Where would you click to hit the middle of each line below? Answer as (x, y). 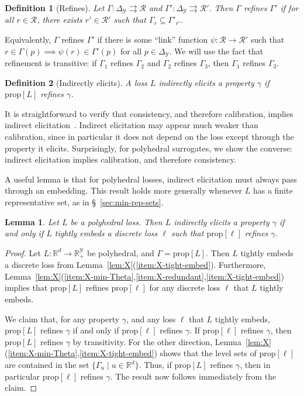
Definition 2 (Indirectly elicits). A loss (76, 82)
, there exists (60, 20)
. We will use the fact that (216, 51)
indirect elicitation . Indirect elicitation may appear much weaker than (132, 125)
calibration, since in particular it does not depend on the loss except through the (149, 137)
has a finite (273, 190)
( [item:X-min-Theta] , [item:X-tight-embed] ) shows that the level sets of (131, 353)
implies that (26, 287)
